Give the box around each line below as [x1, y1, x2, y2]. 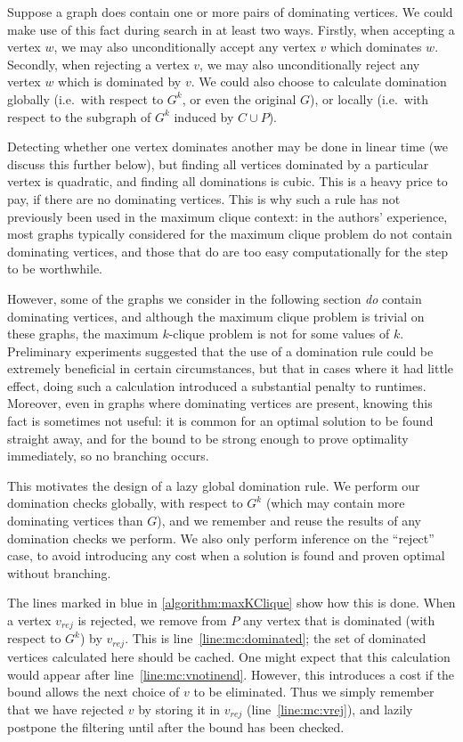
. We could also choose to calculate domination [191, 72, 447, 91]
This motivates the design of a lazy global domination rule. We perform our [7, 476, 420, 494]
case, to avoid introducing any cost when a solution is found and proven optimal [7, 546, 445, 565]
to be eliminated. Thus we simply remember [193, 682, 435, 701]
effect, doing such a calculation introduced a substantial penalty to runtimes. [7, 376, 426, 395]
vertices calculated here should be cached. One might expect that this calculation [7, 647, 451, 665]
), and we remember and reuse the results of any [157, 511, 421, 530]
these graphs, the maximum [7, 324, 158, 343]
